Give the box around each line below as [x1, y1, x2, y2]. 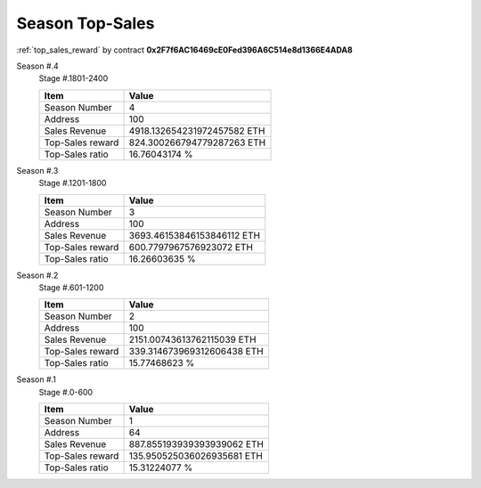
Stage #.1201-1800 [38, 178, 107, 189]
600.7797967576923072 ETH [128, 240, 254, 253]
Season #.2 [16, 270, 59, 281]
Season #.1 [16, 374, 57, 385]
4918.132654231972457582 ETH [128, 125, 265, 137]
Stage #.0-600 [38, 386, 94, 397]
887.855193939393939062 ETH [128, 438, 265, 451]
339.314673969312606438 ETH [128, 346, 264, 358]
